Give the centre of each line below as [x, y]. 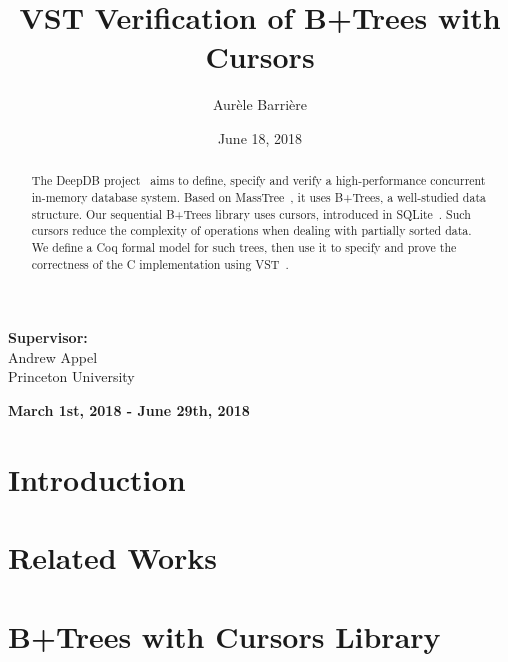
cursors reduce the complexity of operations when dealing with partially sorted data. [251, 230]
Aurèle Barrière [260, 104]
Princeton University [71, 376]
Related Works [113, 557]
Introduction [97, 478]
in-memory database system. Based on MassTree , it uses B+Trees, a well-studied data [258, 196]
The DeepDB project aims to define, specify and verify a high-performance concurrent [258, 180]
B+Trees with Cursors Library [224, 635]
